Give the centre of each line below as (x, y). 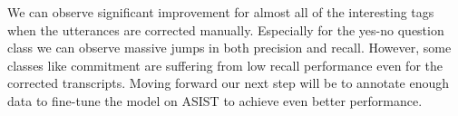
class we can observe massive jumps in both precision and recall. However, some (229, 48)
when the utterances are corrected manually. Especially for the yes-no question (226, 29)
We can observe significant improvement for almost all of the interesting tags (221, 12)
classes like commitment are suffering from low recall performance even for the (225, 65)
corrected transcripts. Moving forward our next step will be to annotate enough (229, 83)
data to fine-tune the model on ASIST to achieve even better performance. (215, 100)
